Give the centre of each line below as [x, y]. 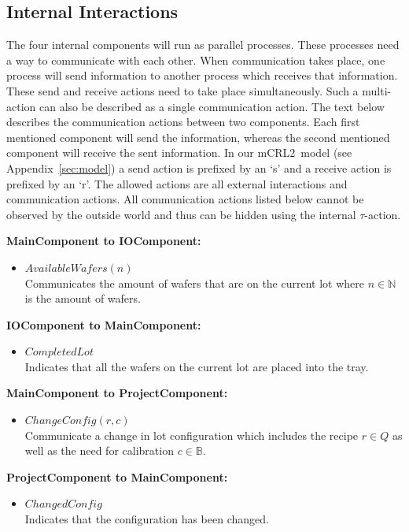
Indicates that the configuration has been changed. [147, 519]
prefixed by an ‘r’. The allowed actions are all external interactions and [177, 183]
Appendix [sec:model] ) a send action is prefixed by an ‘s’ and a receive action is [199, 167]
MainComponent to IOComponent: [104, 241]
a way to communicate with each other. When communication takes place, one [196, 60]
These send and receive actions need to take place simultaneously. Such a [182, 90]
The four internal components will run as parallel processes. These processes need [203, 45]
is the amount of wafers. [83, 298]
